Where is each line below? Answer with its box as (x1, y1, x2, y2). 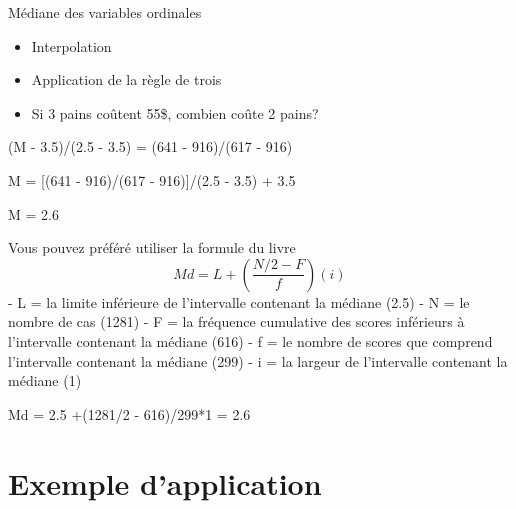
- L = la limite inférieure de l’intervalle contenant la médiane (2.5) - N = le (8, 291, 470, 312)
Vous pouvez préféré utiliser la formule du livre (8, 237, 296, 258)
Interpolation (31, 35, 112, 56)
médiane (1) (8, 370, 82, 391)
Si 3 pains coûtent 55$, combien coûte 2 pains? (31, 102, 319, 123)
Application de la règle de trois (31, 69, 222, 90)
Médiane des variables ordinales (8, 2, 202, 22)
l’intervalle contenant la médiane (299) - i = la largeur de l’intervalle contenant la (8, 350, 508, 371)
